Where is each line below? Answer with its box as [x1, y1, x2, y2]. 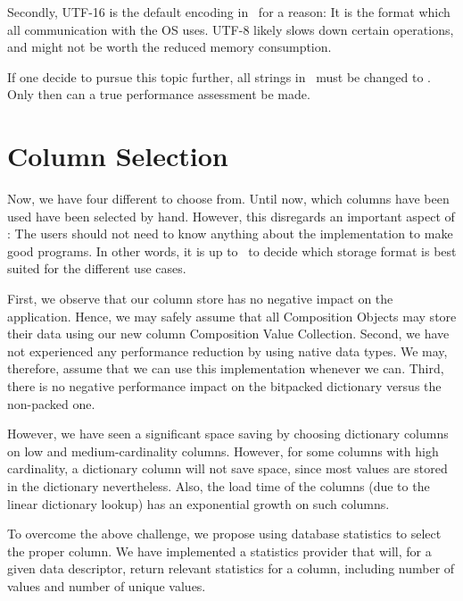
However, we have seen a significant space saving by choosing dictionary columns [7, 424, 449, 443]
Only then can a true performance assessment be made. [7, 85, 310, 104]
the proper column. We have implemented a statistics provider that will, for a [7, 541, 432, 560]
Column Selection [7, 138, 228, 174]
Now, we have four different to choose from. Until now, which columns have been [7, 189, 450, 208]
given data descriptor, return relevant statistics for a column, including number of [7, 559, 455, 578]
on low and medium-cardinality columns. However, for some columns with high [7, 441, 439, 460]
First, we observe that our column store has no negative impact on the [7, 289, 393, 308]
